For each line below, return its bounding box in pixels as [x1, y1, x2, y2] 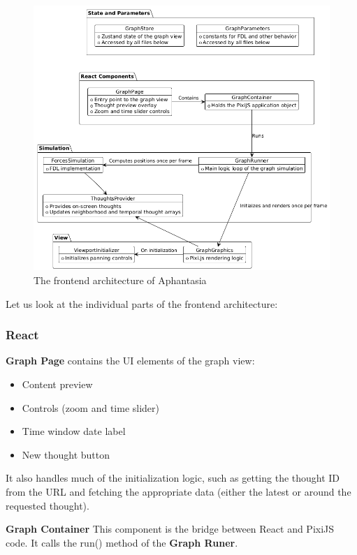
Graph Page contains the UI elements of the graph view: [6, 353, 255, 368]
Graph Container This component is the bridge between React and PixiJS [6, 521, 335, 536]
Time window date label [22, 424, 126, 438]
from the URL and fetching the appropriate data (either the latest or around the [6, 484, 351, 498]
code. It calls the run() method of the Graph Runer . [6, 535, 238, 549]
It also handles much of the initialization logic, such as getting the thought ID [6, 471, 340, 485]
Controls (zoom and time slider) [22, 400, 160, 415]
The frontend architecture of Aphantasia [34, 273, 207, 288]
